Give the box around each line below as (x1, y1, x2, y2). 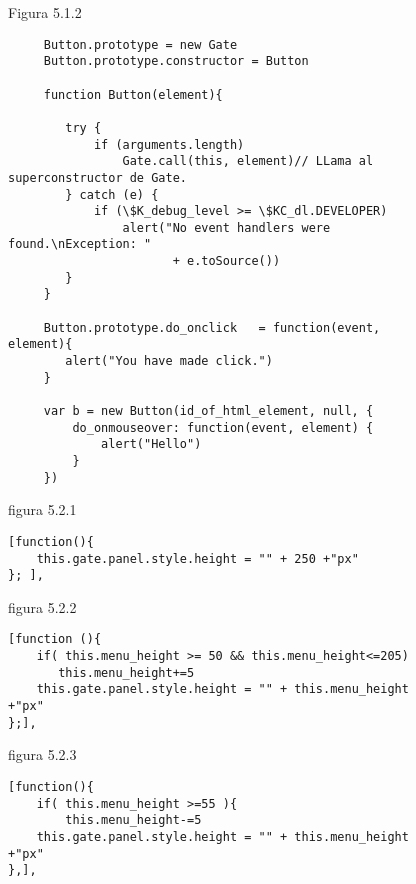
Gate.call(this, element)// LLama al (122, 154, 374, 169)
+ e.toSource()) (172, 254, 281, 269)
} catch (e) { (65, 187, 159, 202)
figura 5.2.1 (8, 499, 77, 520)
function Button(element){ (43, 87, 223, 102)
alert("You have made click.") (65, 354, 273, 369)
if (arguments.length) (93, 137, 245, 152)
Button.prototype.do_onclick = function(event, (43, 320, 381, 335)
